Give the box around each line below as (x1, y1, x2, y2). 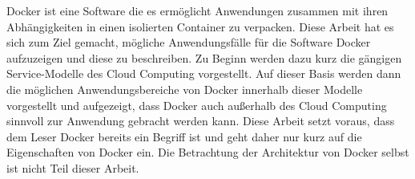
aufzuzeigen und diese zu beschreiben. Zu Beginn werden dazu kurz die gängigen (6, 49, 402, 66)
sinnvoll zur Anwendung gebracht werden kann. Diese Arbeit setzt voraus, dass (6, 112, 395, 129)
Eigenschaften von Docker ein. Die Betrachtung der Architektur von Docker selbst (6, 144, 409, 161)
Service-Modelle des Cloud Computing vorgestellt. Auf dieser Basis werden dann (6, 65, 401, 82)
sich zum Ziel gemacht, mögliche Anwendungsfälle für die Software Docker (6, 34, 371, 51)
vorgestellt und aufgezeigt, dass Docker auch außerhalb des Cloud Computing (6, 96, 387, 113)
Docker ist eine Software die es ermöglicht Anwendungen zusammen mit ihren (6, 2, 389, 18)
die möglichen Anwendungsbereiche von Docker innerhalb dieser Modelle (6, 80, 363, 97)
